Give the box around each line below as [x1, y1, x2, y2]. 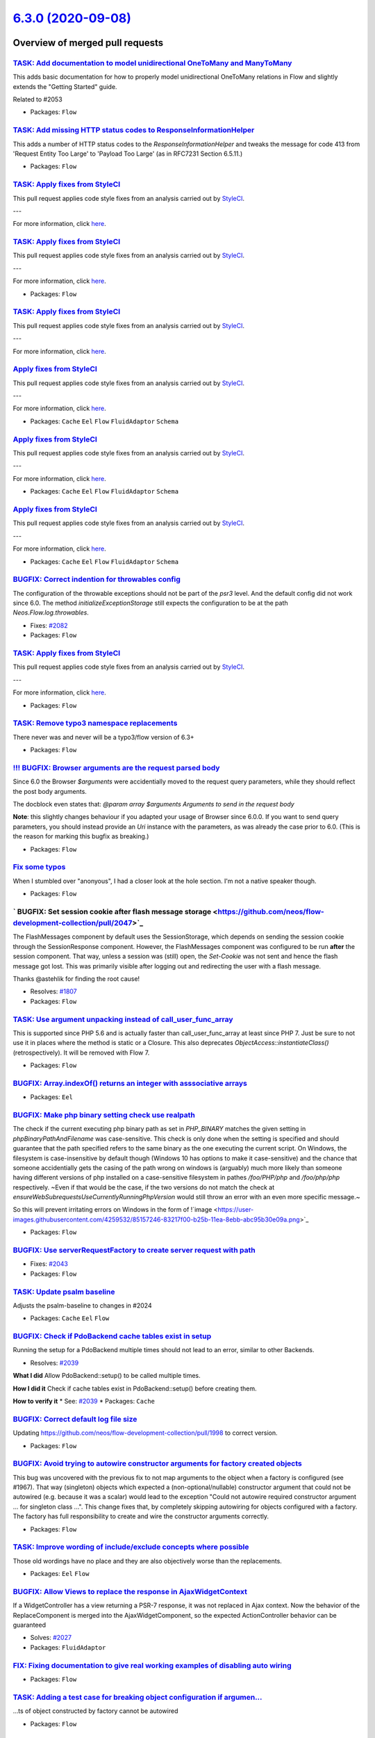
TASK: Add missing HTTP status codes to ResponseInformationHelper [12, 125, 255, 135]
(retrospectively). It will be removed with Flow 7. [12, 1048, 150, 1057]
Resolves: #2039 [30, 1358, 79, 1367]
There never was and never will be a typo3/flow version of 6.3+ [12, 733, 194, 741]
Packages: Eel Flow [30, 1570, 90, 1578]
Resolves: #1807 [30, 987, 78, 996]
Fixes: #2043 [30, 1260, 69, 1268]
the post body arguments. [12, 787, 87, 795]
